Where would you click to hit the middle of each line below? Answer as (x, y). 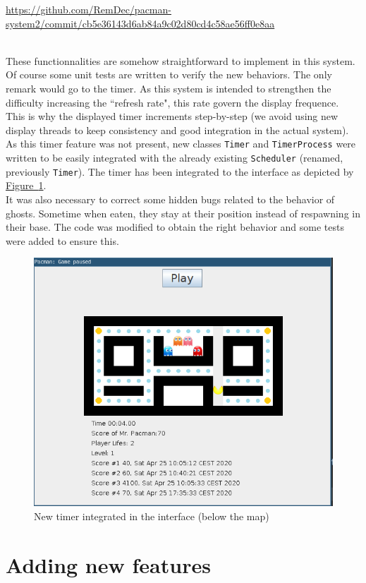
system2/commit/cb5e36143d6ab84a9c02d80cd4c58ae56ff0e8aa (140, 23)
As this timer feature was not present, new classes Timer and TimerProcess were (181, 144)
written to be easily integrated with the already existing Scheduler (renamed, (175, 157)
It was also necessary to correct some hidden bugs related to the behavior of (170, 199)
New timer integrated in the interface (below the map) (152, 516)
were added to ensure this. (62, 240)
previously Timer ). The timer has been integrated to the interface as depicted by (180, 171)
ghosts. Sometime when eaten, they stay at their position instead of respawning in (183, 213)
